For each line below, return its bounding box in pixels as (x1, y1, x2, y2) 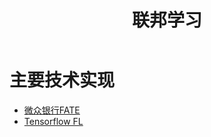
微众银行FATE (23, 104, 81, 116)
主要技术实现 (9, 69, 116, 92)
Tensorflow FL (23, 115, 84, 127)
